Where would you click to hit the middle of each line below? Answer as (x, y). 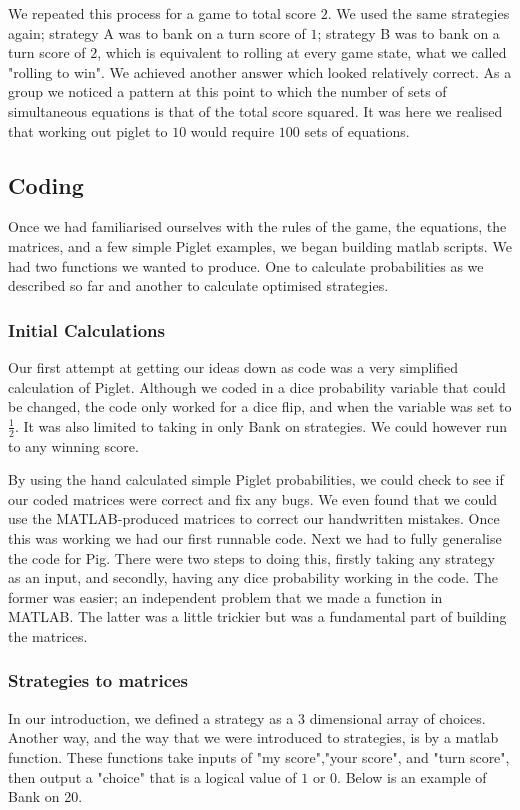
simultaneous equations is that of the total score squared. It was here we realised (255, 110)
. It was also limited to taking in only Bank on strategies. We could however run (261, 425)
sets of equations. (357, 130)
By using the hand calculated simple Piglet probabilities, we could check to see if (256, 479)
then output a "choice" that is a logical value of (152, 776)
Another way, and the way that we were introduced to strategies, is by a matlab (253, 737)
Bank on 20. (45, 796)
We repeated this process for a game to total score (162, 13)
